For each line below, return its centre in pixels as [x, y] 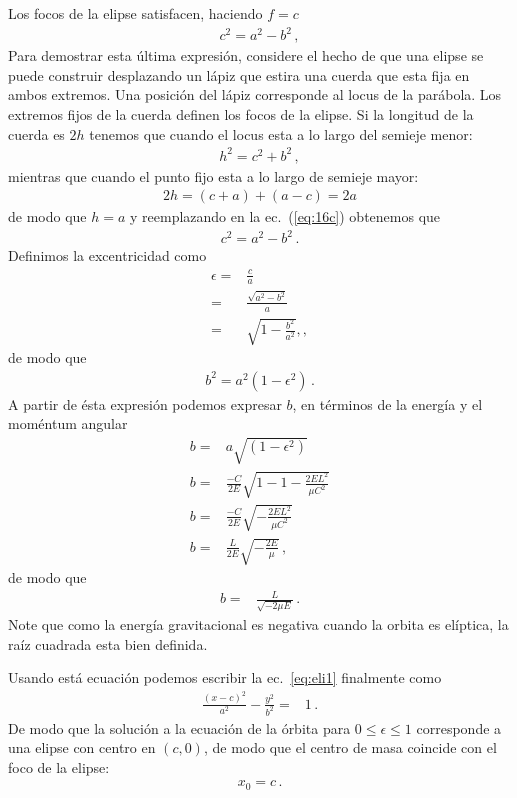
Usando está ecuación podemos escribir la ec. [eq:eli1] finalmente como [225, 677]
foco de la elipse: [59, 766]
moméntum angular [68, 423]
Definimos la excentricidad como [107, 255]
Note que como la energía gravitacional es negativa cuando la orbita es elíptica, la [258, 624]
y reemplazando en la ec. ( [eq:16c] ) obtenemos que [285, 216]
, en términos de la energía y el [387, 403]
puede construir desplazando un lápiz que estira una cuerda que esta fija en [239, 74]
